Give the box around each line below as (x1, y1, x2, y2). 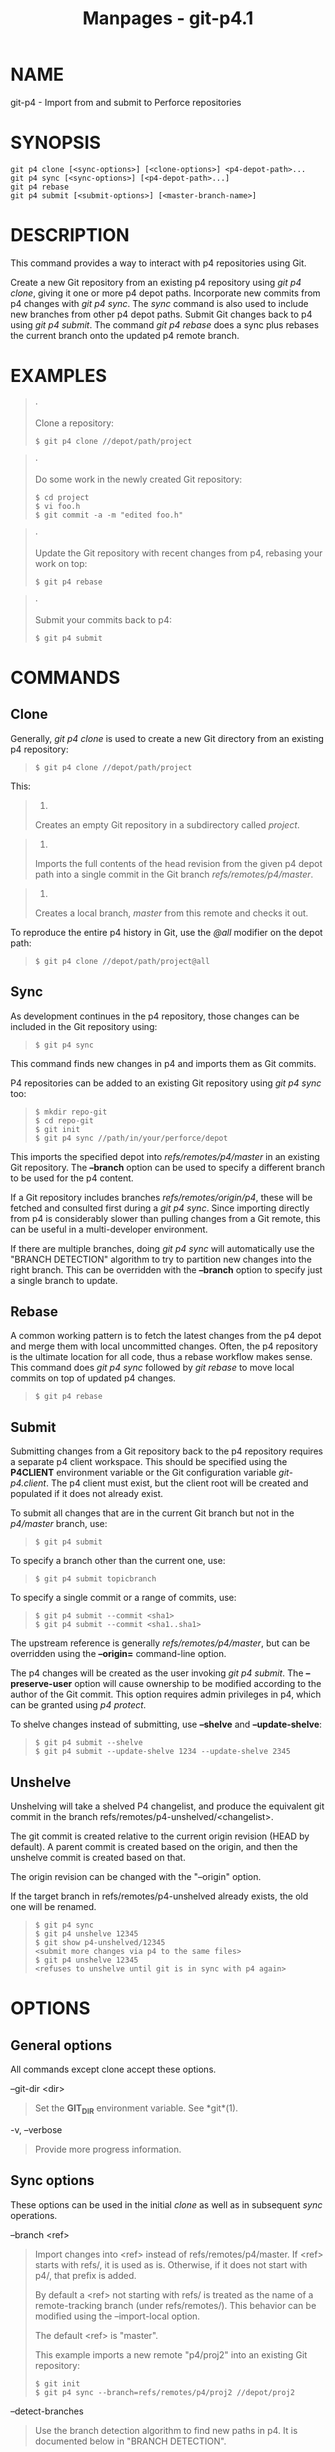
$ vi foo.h (34, 501, 81, 511)
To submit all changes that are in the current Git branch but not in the (10, 1507, 295, 1519)
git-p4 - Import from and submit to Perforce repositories (10, 96, 242, 108)
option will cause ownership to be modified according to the (74, 1678, 322, 1690)
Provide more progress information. (34, 2143, 182, 2155)
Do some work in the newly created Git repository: (34, 473, 243, 485)
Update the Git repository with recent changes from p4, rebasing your (34, 547, 323, 559)
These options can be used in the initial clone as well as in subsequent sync (10, 2198, 323, 2211)
